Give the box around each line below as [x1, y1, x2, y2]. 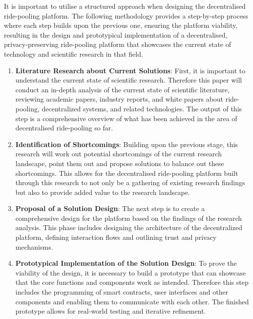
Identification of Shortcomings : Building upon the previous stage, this [15, 139, 238, 149]
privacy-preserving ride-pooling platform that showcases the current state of [4, 39, 231, 49]
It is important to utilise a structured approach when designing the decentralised [4, 1, 246, 11]
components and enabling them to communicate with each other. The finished [15, 296, 249, 306]
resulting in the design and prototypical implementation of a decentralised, [4, 29, 228, 40]
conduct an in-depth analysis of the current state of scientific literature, [15, 84, 230, 94]
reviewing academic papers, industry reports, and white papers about [15, 94, 224, 104]
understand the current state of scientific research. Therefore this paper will [15, 75, 242, 85]
